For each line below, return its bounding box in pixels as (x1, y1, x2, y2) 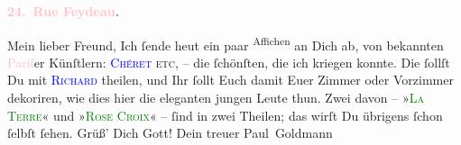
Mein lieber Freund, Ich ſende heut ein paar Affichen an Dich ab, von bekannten (7, 32, 444, 54)
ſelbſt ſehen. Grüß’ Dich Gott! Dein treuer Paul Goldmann (7, 123, 333, 142)
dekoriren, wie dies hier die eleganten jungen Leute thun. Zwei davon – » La (7, 88, 424, 107)
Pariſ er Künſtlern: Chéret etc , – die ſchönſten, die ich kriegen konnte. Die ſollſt (7, 52, 450, 71)
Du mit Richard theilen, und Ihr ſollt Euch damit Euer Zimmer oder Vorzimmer (7, 70, 454, 89)
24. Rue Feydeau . (7, 2, 120, 20)
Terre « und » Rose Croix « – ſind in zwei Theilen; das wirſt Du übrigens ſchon (7, 105, 443, 124)
